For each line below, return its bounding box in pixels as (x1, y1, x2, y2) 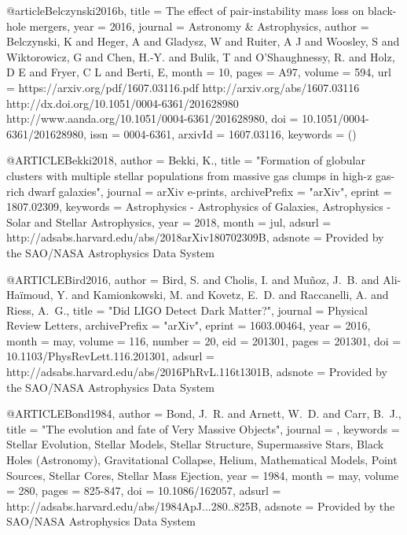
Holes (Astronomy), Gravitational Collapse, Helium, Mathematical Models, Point (6, 452, 398, 468)
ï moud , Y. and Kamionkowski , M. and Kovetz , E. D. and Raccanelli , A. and (20, 286, 389, 303)
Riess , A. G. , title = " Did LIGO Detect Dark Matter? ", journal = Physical (6, 301, 368, 318)
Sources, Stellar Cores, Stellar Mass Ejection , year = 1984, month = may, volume (6, 467, 399, 483)
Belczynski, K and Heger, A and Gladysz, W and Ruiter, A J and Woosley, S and (6, 33, 400, 50)
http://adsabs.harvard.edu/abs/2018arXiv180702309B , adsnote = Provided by (6, 229, 384, 245)
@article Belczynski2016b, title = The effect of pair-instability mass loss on (6, 2, 365, 18)
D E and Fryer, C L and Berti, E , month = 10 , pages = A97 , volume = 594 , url (6, 64, 391, 80)
